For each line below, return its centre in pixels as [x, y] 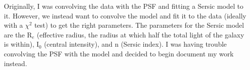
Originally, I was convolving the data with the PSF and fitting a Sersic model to [124, 6]
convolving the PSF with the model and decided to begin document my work [119, 53]
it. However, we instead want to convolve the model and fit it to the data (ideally [125, 15]
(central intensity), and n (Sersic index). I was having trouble [135, 44]
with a [13, 25]
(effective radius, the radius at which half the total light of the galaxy [140, 34]
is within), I [22, 44]
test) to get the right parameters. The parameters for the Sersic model [139, 25]
